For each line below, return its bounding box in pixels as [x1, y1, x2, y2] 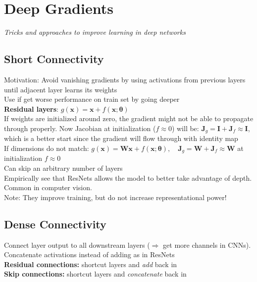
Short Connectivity [4, 51, 104, 67]
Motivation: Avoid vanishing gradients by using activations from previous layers [4, 74, 246, 84]
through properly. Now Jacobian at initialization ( [4, 123, 156, 133]
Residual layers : [4, 103, 58, 114]
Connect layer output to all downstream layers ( [4, 239, 150, 250]
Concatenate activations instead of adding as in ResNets [4, 249, 175, 260]
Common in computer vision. [4, 182, 92, 193]
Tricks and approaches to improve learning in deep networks [4, 27, 186, 37]
